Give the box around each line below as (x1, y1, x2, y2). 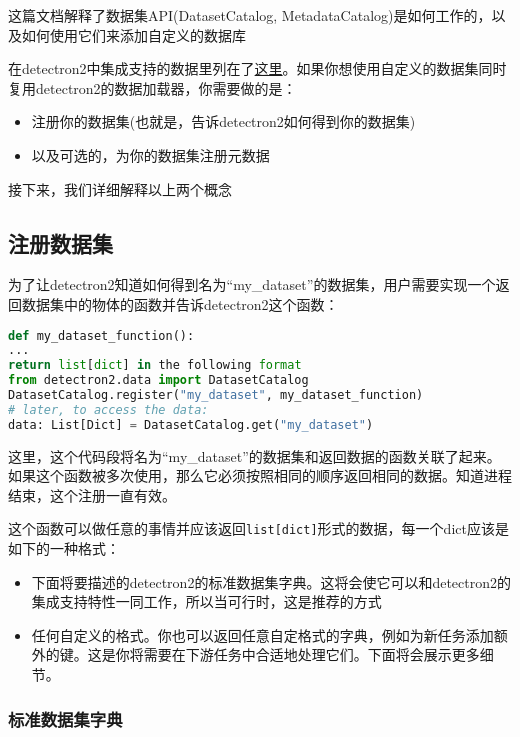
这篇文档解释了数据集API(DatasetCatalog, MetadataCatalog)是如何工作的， (8, 5, 492, 25)
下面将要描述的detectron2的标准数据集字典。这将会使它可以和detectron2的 (31, 571, 511, 592)
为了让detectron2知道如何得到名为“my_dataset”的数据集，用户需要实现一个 (8, 274, 496, 295)
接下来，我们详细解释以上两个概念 (8, 178, 232, 199)
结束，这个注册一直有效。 (8, 484, 176, 505)
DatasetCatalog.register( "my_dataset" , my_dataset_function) (8, 388, 424, 403)
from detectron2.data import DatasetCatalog (8, 373, 309, 388)
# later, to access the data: (8, 402, 209, 417)
